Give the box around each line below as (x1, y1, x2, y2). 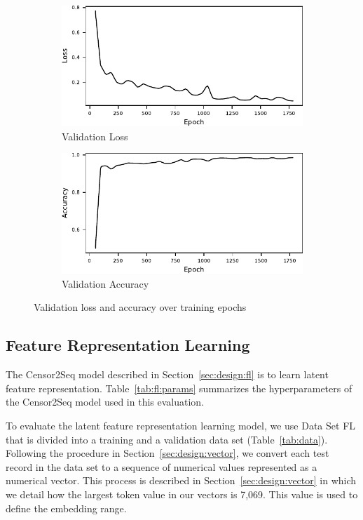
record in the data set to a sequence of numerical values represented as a (6, 459, 317, 474)
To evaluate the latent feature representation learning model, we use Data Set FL (6, 418, 356, 432)
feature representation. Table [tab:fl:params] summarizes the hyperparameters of (6, 380, 352, 395)
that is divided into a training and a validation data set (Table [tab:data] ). (6, 432, 328, 446)
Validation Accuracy (62, 276, 149, 291)
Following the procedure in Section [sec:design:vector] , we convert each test (6, 446, 329, 460)
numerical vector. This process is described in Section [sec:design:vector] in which (6, 473, 357, 488)
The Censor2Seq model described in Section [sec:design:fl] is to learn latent (6, 367, 329, 382)
